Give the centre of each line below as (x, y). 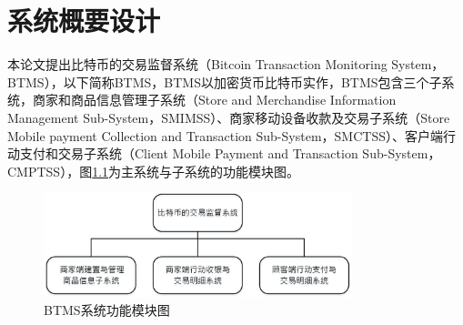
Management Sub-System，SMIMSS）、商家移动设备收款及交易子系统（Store (229, 117)
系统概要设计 (84, 20)
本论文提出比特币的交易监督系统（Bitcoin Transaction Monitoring (197, 64)
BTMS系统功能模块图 (107, 310)
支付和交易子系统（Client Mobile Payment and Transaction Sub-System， (230, 153)
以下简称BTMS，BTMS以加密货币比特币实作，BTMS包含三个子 (252, 81)
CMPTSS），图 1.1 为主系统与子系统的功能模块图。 (154, 171)
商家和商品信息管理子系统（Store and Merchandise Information (214, 100)
